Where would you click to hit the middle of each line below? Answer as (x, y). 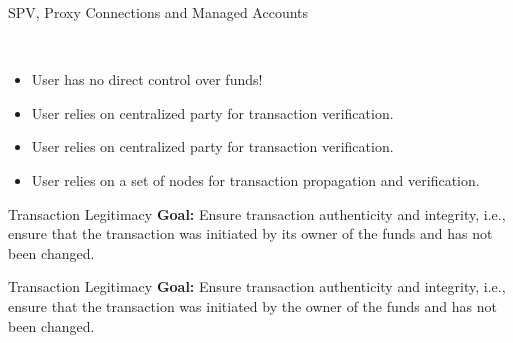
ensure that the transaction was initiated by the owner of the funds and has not (252, 305)
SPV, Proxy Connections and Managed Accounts (158, 12)
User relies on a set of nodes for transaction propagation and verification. (255, 179)
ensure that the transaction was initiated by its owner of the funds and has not (250, 233)
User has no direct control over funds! (147, 79)
